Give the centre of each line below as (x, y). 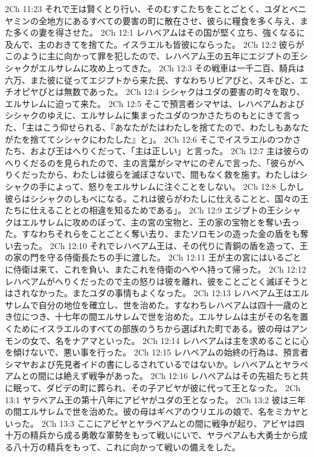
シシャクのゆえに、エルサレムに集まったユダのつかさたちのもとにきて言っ (152, 115)
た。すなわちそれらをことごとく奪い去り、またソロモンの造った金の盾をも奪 (157, 234)
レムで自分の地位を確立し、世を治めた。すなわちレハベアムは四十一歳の (156, 304)
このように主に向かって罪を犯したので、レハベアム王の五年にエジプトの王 (152, 56)
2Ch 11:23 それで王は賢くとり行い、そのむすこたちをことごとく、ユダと (147, 8)
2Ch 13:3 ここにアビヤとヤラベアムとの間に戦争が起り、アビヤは (169, 423)
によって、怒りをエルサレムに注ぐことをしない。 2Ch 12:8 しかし (175, 186)
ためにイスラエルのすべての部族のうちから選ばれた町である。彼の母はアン (160, 329)
